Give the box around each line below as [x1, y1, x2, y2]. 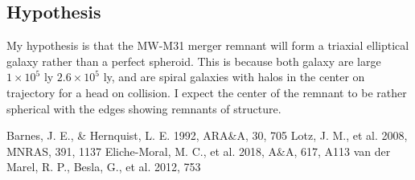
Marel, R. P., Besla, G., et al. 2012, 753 [6, 158, 201, 175]
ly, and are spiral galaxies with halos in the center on [103, 68, 365, 85]
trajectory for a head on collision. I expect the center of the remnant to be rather [6, 84, 407, 100]
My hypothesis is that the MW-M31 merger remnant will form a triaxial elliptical [6, 37, 409, 54]
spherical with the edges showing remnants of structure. [6, 100, 281, 117]
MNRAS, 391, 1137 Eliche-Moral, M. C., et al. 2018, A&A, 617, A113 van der [6, 142, 391, 159]
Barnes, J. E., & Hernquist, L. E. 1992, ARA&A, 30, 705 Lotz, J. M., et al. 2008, [6, 127, 408, 144]
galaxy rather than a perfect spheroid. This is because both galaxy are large [6, 52, 381, 69]
